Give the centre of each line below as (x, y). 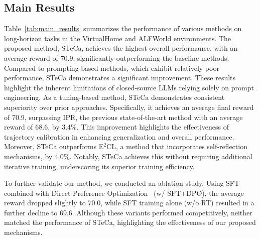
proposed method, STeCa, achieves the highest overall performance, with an (121, 48)
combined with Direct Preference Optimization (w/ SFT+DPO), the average (124, 193)
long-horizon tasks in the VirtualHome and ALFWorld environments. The (117, 38)
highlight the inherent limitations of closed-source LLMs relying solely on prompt (129, 87)
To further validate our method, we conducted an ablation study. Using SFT (122, 183)
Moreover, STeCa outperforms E (54, 146)
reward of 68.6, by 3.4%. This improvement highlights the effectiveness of (116, 127)
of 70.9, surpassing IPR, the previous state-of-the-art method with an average (123, 117)
